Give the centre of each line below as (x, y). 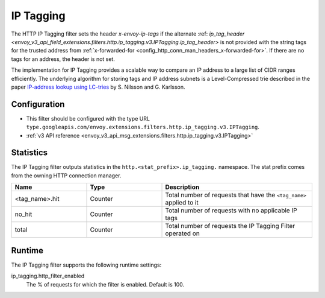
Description (182, 187)
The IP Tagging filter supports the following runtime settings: (86, 265)
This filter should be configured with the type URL (88, 118)
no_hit (23, 214)
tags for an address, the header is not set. (63, 59)
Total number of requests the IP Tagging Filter (230, 226)
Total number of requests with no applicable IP (231, 211)
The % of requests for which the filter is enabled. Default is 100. (105, 284)
